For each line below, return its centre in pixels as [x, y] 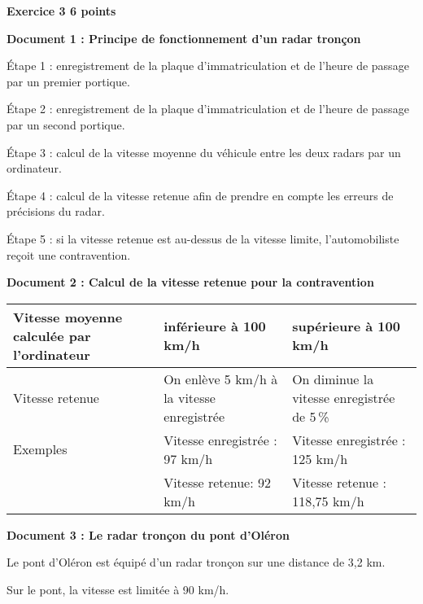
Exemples [40, 449]
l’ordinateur [52, 354]
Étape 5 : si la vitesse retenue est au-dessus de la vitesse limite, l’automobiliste [203, 238]
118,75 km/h [328, 501]
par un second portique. [66, 124]
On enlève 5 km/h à [221, 379]
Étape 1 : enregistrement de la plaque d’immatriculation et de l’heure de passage [208, 66]
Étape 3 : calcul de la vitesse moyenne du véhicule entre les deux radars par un [204, 152]
